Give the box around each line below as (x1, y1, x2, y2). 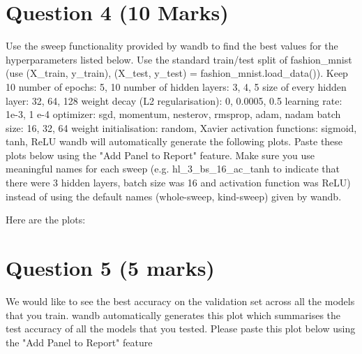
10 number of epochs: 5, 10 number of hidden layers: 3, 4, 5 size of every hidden (6, 79, 347, 94)
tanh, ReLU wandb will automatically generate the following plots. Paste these (6, 134, 343, 149)
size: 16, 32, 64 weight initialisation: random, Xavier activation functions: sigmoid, (6, 120, 357, 135)
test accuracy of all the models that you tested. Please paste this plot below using (6, 321, 356, 336)
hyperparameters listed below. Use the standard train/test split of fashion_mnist (6, 52, 352, 66)
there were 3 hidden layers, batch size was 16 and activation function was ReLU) (6, 175, 351, 190)
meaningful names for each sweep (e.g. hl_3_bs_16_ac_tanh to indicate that (6, 161, 340, 176)
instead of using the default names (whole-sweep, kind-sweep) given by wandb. (6, 189, 342, 203)
